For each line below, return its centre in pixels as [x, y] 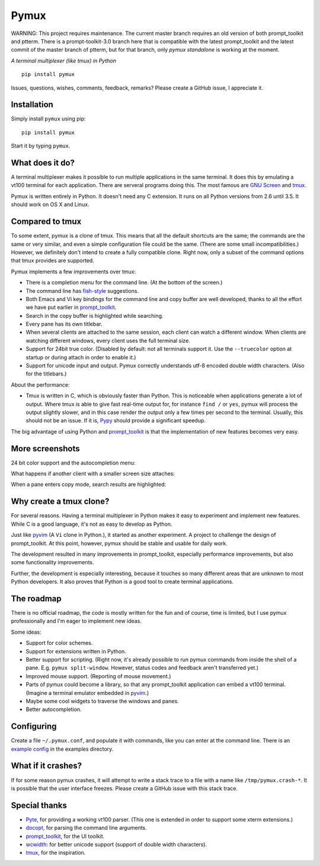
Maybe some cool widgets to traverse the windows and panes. [102, 701]
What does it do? [43, 163]
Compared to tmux [46, 222]
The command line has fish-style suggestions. [82, 290]
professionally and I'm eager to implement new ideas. [76, 621]
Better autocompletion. [54, 709]
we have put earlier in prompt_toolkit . [71, 307]
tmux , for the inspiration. [56, 853]
